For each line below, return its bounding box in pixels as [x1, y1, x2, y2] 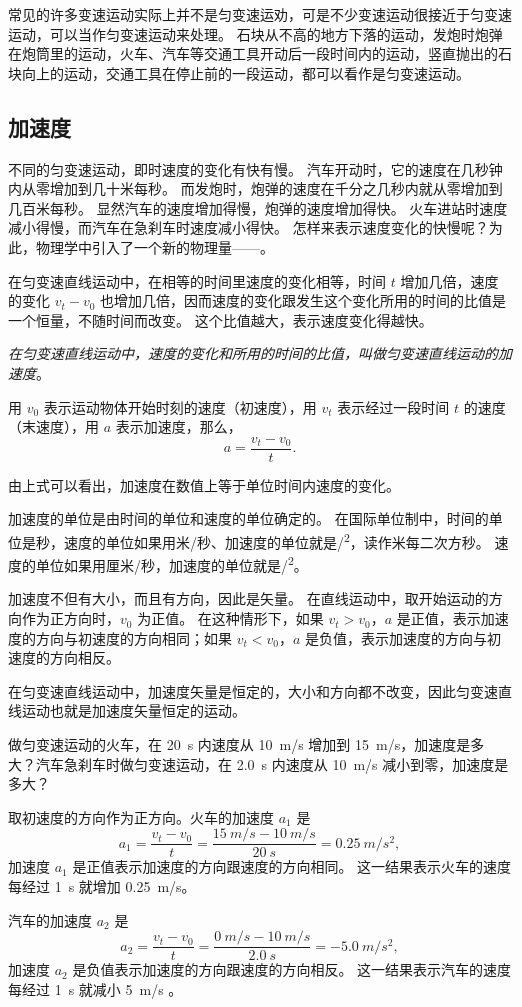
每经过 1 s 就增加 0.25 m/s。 [8, 876, 196, 897]
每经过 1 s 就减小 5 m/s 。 [8, 978, 183, 999]
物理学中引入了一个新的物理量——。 [35, 236, 274, 257]
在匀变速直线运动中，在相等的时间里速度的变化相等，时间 [8, 270, 386, 291]
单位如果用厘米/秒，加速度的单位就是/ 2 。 [35, 552, 308, 575]
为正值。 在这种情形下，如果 [137, 608, 324, 629]
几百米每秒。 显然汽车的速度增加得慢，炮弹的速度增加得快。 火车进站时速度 [8, 197, 508, 218]
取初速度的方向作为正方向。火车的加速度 [8, 806, 274, 827]
